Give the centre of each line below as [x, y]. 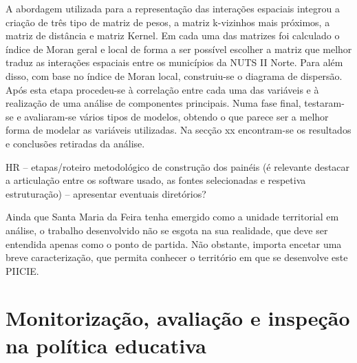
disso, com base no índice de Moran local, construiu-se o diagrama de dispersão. [174, 75]
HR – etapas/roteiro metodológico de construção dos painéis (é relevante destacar [178, 166]
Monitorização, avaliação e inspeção [178, 318]
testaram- [324, 103]
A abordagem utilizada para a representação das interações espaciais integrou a [173, 8]
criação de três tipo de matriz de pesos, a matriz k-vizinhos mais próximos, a [168, 22]
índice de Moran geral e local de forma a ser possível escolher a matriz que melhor [179, 49]
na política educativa [106, 345]
